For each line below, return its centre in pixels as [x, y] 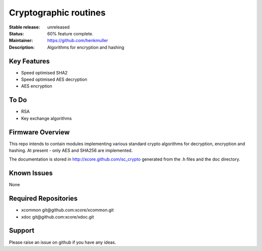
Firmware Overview [39, 132]
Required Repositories [43, 199]
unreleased [58, 27]
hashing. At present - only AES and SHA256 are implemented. [71, 150]
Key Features [29, 61]
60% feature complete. [70, 33]
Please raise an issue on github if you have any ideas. [63, 242]
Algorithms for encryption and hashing [86, 47]
